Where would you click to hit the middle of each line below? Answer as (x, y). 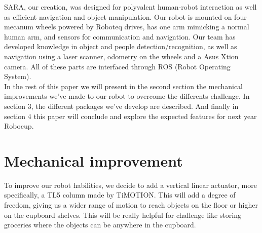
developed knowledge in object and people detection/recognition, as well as (121, 46)
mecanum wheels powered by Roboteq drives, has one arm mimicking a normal (127, 27)
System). (18, 76)
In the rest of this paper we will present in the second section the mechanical (124, 86)
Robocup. (19, 126)
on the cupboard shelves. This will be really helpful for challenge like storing (123, 215)
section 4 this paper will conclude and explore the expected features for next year (130, 116)
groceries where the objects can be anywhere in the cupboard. (100, 225)
